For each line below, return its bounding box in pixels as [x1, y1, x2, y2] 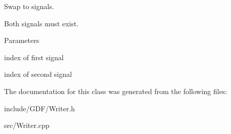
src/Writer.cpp [4, 120, 50, 130]
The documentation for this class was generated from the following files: [4, 85, 227, 96]
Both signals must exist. [4, 18, 79, 28]
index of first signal [4, 52, 64, 62]
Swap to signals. [4, 1, 54, 11]
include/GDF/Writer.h [4, 103, 75, 113]
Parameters [4, 35, 40, 46]
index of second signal [4, 69, 72, 79]
